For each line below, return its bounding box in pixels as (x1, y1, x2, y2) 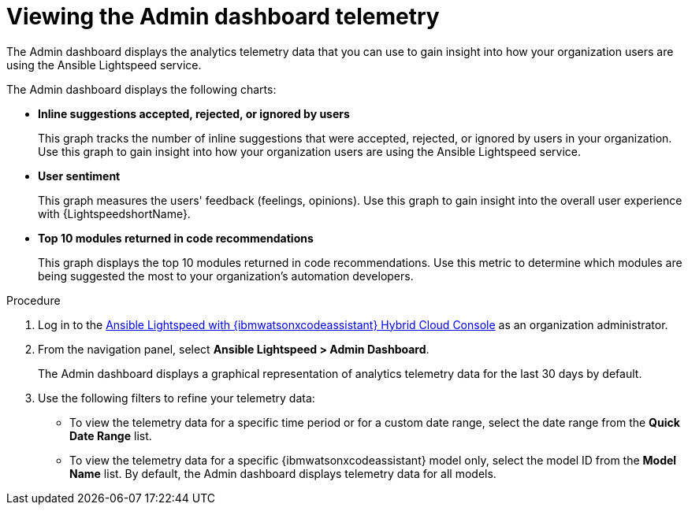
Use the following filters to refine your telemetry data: (38, 391, 315, 405)
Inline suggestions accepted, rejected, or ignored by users (38, 106, 350, 120)
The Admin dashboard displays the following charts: (6, 82, 277, 96)
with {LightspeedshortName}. (38, 206, 191, 220)
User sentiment (38, 168, 121, 183)
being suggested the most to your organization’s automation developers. (38, 268, 414, 283)
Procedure (6, 293, 61, 307)
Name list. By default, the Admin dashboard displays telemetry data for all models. (69, 466, 496, 480)
